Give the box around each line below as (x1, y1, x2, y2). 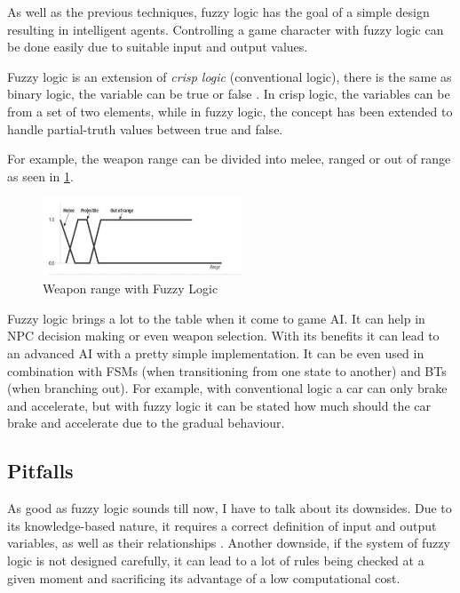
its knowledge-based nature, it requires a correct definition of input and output (7, 516, 437, 534)
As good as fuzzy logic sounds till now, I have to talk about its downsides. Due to (7, 499, 452, 517)
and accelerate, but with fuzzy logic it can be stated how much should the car (7, 396, 431, 414)
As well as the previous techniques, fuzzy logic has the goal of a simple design (7, 3, 430, 20)
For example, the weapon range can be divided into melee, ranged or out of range (7, 149, 451, 168)
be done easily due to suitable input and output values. (7, 37, 308, 56)
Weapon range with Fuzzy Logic (43, 279, 218, 298)
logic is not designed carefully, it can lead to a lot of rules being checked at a (7, 550, 424, 569)
